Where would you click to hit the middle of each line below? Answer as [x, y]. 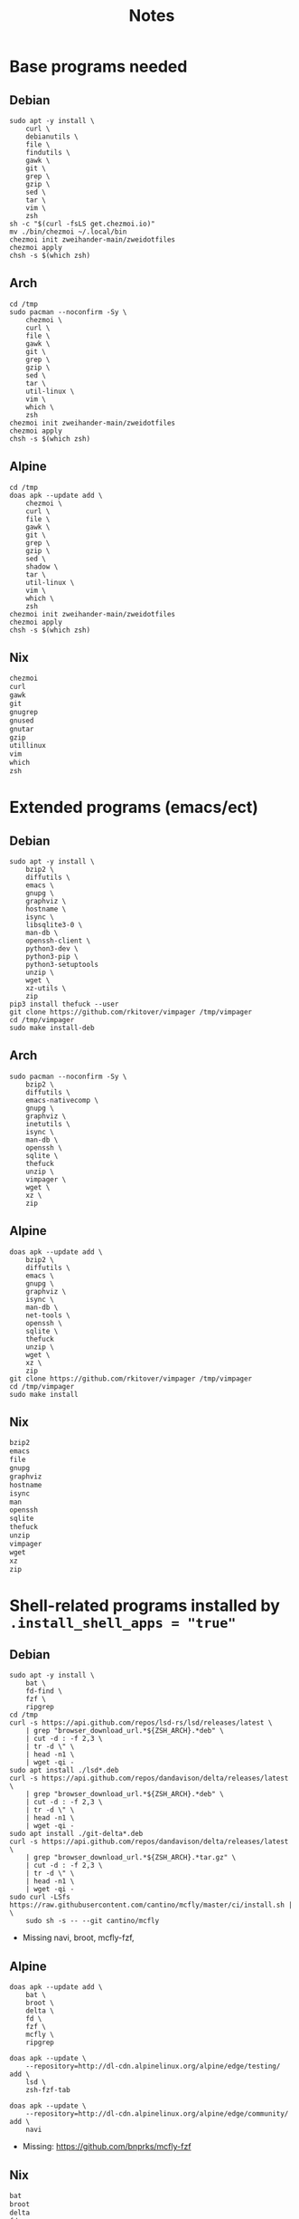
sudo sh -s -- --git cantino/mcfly [93, 1921]
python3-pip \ [52, 956]
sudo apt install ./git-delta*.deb [76, 1834]
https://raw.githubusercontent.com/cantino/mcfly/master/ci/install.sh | [151, 1905]
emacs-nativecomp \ [62, 1100]
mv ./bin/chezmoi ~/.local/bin [68, 232]
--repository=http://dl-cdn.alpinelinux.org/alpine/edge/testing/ [153, 2066]
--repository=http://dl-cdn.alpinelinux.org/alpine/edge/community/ [157, 2114]
